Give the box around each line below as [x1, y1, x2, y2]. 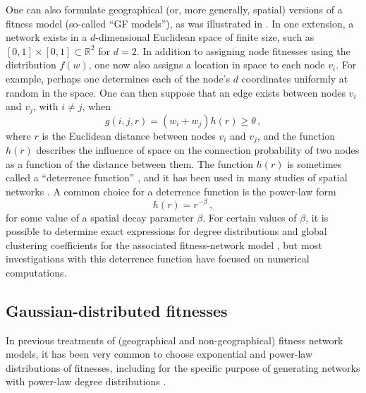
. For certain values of [202, 210, 297, 224]
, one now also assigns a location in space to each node [88, 57, 325, 72]
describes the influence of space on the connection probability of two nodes [36, 143, 360, 157]
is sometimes [287, 156, 342, 171]
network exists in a [6, 30, 87, 44]
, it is [305, 210, 329, 224]
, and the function [257, 128, 335, 143]
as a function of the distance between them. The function [6, 156, 253, 171]
